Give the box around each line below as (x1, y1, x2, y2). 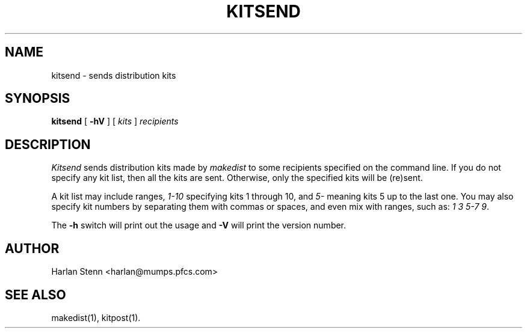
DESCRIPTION (5, 136, 91, 152)
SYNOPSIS (5, 91, 70, 106)
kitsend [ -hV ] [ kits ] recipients (51, 116, 179, 127)
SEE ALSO (5, 287, 66, 302)
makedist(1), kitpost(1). (51, 312, 141, 323)
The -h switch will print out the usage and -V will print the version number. (51, 220, 347, 231)
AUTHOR (5, 240, 60, 256)
